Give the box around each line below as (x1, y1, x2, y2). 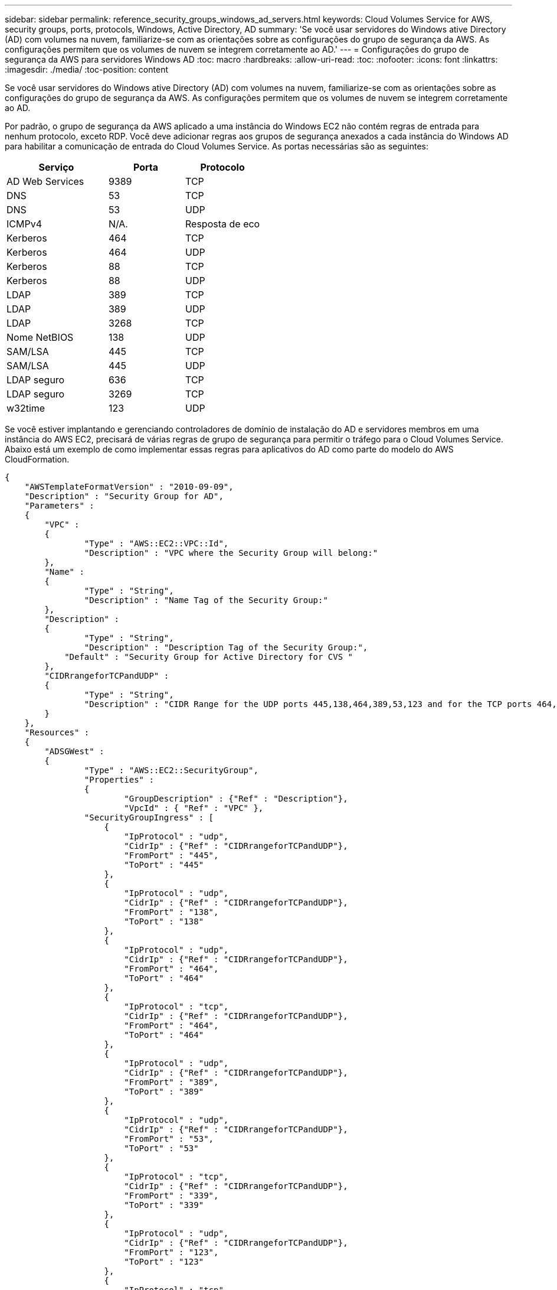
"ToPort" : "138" (124, 917, 204, 926)
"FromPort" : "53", (124, 1134, 214, 1144)
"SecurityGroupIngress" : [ (84, 813, 214, 822)
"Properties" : (84, 775, 154, 784)
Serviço (38, 161, 74, 173)
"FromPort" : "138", (124, 907, 219, 917)
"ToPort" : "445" (124, 860, 204, 869)
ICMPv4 (6, 218, 42, 230)
